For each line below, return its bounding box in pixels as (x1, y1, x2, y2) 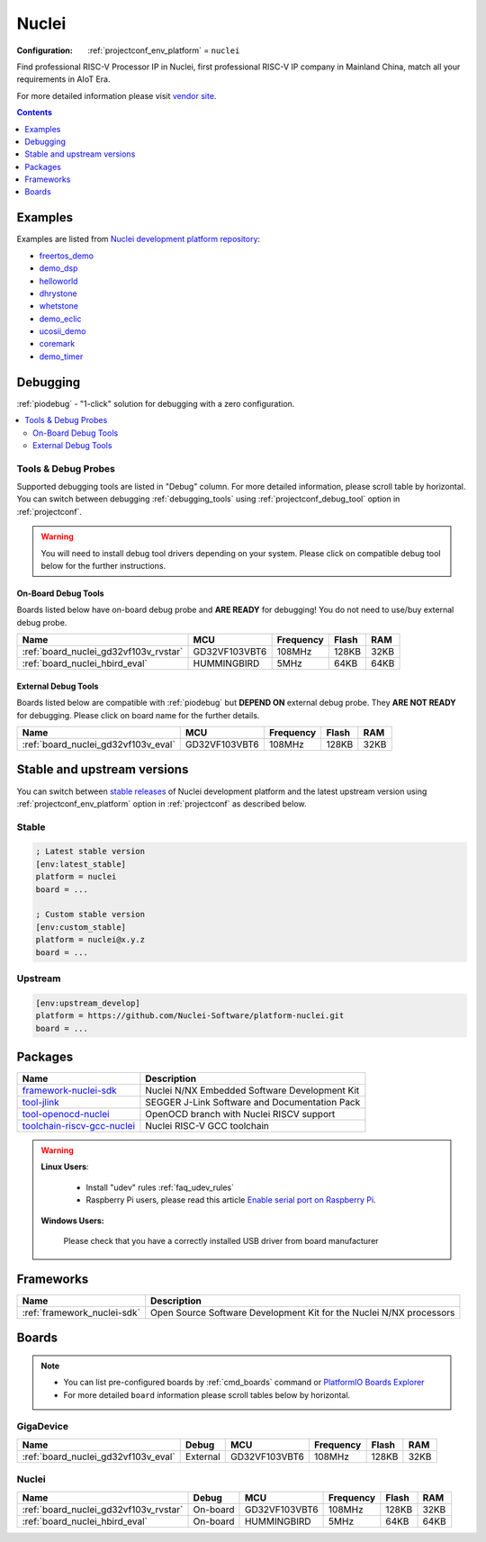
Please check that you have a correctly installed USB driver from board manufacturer (63, 1235, 379, 1246)
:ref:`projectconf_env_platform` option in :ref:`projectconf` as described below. (16, 798, 307, 809)
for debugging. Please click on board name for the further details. (16, 709, 260, 720)
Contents (16, 107, 53, 118)
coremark (39, 338, 76, 349)
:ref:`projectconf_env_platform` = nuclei (87, 45, 240, 56)
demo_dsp (39, 263, 78, 274)
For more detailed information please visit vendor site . (16, 90, 217, 101)
